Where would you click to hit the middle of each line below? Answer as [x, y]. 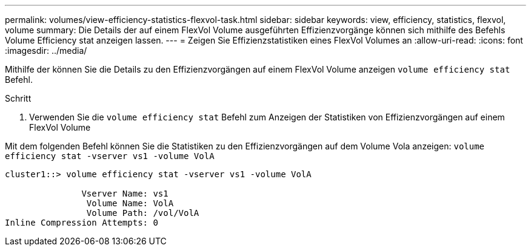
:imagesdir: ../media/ [46, 51]
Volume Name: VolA [130, 203]
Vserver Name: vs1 [125, 194]
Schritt [18, 98]
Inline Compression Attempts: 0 [82, 223]
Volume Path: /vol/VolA [143, 213]
